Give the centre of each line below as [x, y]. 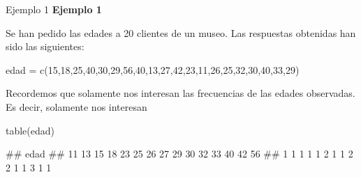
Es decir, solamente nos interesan [76, 106]
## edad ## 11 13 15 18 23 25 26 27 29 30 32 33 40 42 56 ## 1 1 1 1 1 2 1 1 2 [179, 154]
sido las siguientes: [45, 46]
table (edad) [30, 130]
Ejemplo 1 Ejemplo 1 [54, 9]
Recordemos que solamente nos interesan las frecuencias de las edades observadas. [180, 93]
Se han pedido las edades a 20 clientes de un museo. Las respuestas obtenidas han [181, 32]
